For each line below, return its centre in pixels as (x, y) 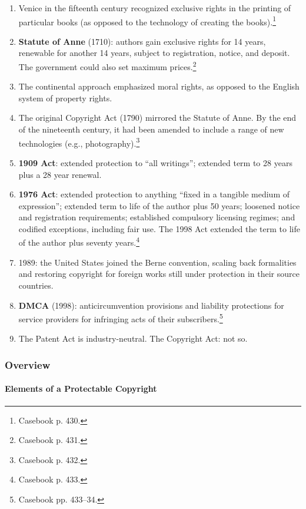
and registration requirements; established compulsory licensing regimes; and (157, 217)
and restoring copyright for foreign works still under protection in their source (159, 274)
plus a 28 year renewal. (60, 174)
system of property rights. (65, 97)
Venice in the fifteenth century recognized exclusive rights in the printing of (155, 8)
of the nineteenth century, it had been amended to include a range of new (151, 129)
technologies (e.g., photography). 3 (79, 142)
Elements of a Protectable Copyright (81, 389)
